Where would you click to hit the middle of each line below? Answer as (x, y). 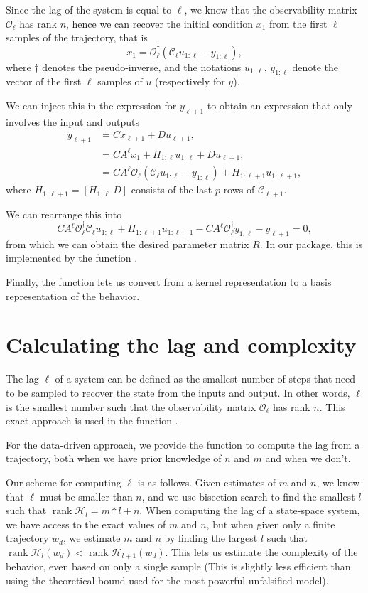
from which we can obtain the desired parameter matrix (128, 244)
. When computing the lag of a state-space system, (250, 510)
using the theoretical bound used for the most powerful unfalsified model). (167, 580)
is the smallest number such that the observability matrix (131, 406)
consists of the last (172, 189)
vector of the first (44, 81)
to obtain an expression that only (280, 105)
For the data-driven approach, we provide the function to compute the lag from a (183, 444)
